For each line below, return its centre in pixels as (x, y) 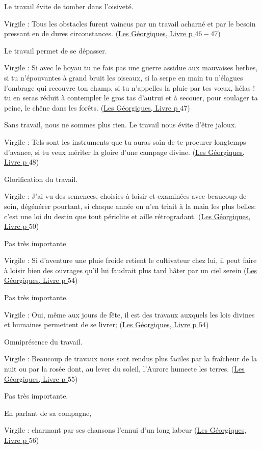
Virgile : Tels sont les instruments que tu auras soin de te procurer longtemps (125, 141)
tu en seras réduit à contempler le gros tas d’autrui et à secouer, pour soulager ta (131, 98)
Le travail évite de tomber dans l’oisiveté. (69, 6)
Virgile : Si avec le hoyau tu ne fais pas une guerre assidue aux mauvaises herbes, (131, 68)
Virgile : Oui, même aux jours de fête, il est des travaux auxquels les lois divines (129, 314)
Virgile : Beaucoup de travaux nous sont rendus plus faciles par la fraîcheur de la (130, 359)
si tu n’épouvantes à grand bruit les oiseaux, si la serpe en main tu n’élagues (124, 77)
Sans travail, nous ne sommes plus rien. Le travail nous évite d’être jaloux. (121, 125)
